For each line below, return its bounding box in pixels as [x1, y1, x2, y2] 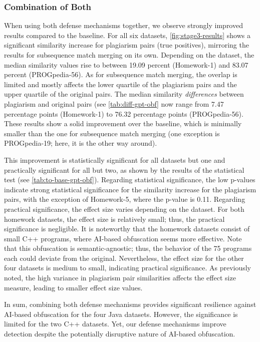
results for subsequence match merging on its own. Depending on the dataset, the [4, 50, 254, 60]
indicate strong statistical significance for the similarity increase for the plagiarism [4, 184, 256, 194]
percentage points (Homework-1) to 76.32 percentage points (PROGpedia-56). [4, 108, 243, 119]
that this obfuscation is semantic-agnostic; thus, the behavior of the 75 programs [4, 243, 252, 253]
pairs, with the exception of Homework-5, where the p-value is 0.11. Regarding [4, 194, 245, 204]
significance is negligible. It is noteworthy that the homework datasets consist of [4, 223, 250, 234]
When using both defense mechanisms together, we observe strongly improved [4, 20, 243, 31]
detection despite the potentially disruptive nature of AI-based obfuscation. [4, 328, 235, 339]
